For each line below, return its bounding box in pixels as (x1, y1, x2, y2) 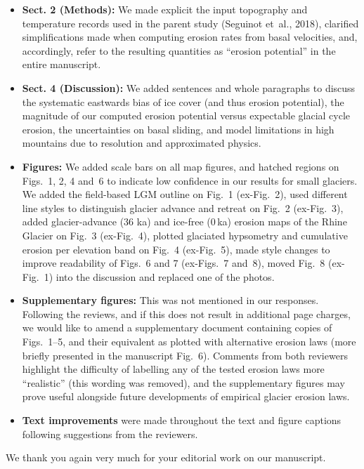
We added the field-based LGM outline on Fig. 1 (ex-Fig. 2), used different (22, 187, 348, 202)
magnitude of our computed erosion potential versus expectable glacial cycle (22, 108, 351, 123)
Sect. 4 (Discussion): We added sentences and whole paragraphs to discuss (22, 80, 356, 95)
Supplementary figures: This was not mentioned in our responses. (22, 293, 319, 308)
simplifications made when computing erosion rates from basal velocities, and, (22, 29, 358, 44)
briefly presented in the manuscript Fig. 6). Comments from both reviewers (22, 348, 348, 362)
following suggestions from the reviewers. (22, 426, 198, 441)
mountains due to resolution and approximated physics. (22, 136, 261, 150)
